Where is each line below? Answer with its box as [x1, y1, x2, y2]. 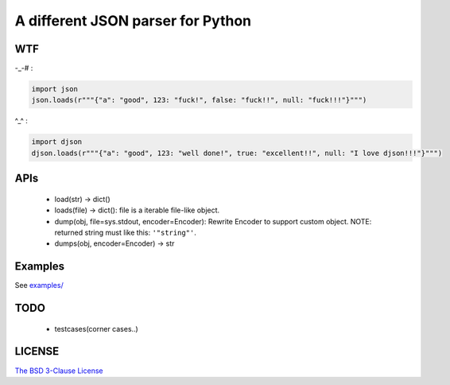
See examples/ [14, 281, 64, 290]
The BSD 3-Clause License [14, 366, 103, 375]
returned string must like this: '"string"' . [54, 227, 196, 237]
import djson [31, 138, 83, 146]
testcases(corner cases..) [54, 324, 138, 333]
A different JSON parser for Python [14, 12, 252, 29]
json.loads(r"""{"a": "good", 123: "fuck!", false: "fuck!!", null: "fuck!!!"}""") [31, 95, 367, 105]
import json [31, 84, 79, 94]
